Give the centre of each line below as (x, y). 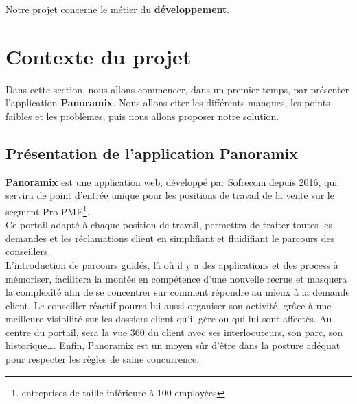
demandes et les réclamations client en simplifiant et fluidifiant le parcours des (170, 238)
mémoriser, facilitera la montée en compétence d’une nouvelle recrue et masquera (176, 278)
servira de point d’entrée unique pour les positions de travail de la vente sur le (170, 195)
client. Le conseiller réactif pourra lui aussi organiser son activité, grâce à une (169, 305)
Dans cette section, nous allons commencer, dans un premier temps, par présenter (177, 89)
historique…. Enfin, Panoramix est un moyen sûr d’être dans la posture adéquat (173, 345)
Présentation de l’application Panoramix (152, 153)
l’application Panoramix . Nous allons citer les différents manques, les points (168, 103)
